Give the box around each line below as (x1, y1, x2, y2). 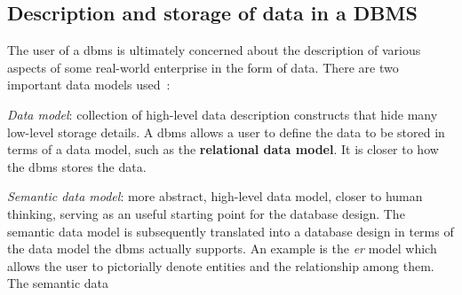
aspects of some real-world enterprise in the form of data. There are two (7, 58, 399, 76)
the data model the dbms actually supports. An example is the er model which (7, 239, 437, 258)
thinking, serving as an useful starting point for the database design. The (7, 204, 405, 222)
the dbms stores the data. (7, 157, 147, 175)
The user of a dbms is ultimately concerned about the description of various (7, 41, 421, 59)
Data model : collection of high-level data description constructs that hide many (7, 105, 438, 123)
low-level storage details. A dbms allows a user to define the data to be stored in (7, 122, 445, 141)
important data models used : (7, 75, 171, 94)
